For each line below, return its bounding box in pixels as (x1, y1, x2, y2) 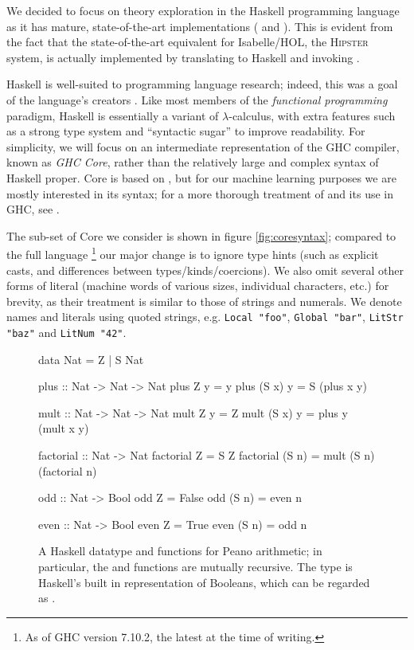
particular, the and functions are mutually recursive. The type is (38, 558, 353, 574)
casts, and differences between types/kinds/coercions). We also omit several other (6, 261, 404, 278)
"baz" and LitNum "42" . (6, 324, 127, 340)
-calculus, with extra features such (228, 107, 396, 123)
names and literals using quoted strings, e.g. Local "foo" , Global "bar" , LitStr (6, 308, 404, 325)
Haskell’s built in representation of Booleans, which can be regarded (38, 574, 370, 590)
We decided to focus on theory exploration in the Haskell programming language (6, 2, 400, 18)
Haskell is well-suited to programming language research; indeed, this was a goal (6, 76, 398, 92)
